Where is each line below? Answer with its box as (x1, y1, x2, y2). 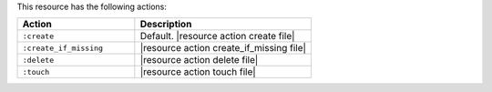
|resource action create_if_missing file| (139, 42, 307, 55)
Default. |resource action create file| (139, 30, 295, 43)
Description (139, 18, 192, 31)
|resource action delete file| (139, 54, 259, 66)
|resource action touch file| (139, 66, 257, 78)
